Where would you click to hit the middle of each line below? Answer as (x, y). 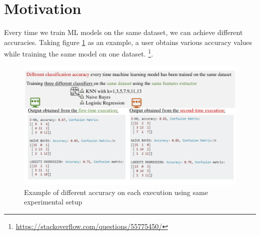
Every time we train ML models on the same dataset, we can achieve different (123, 32)
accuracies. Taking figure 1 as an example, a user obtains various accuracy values (128, 42)
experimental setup (53, 202)
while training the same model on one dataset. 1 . (79, 53)
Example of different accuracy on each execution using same (116, 192)
